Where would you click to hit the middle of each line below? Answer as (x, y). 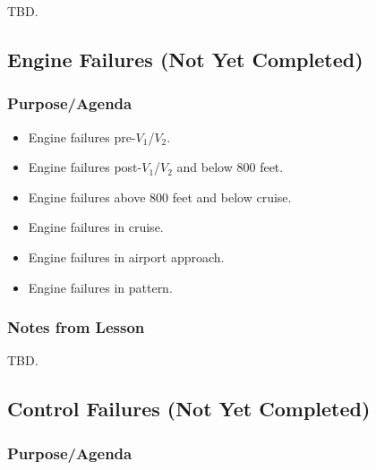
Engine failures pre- (82, 137)
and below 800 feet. (230, 167)
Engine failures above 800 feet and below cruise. (160, 197)
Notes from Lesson (76, 327)
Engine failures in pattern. (100, 287)
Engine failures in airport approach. (126, 256)
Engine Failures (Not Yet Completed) (185, 59)
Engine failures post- (85, 167)
